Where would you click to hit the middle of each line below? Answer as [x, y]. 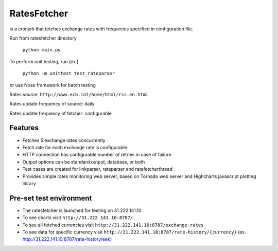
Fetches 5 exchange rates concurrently [64, 140]
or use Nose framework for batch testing [53, 85]
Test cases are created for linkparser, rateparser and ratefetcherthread [97, 169]
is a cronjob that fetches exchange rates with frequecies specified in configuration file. [101, 29]
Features [24, 128]
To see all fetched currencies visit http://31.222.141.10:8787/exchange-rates [113, 225]
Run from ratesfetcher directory [43, 38]
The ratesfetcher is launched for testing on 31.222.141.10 [82, 210]
